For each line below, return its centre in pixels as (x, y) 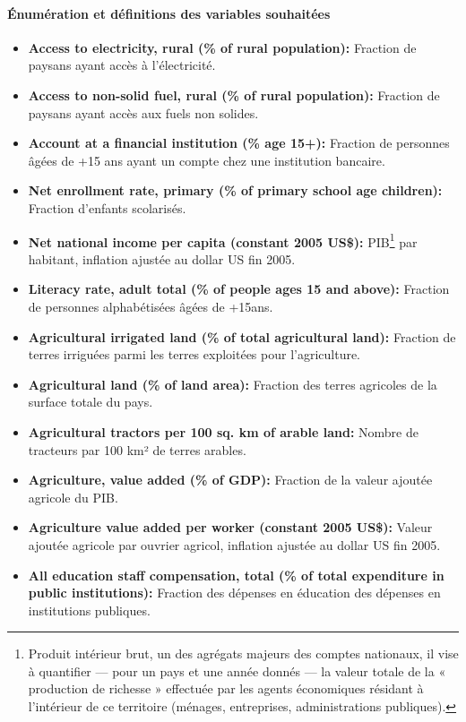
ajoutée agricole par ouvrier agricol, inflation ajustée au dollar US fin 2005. (234, 544)
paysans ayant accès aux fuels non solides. (143, 112)
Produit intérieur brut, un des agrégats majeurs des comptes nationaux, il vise (243, 653)
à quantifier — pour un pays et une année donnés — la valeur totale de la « (237, 670)
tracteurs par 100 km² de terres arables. (137, 449)
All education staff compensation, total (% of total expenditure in (236, 575)
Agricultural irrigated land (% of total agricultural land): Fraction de (242, 336)
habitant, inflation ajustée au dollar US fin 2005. (162, 258)
